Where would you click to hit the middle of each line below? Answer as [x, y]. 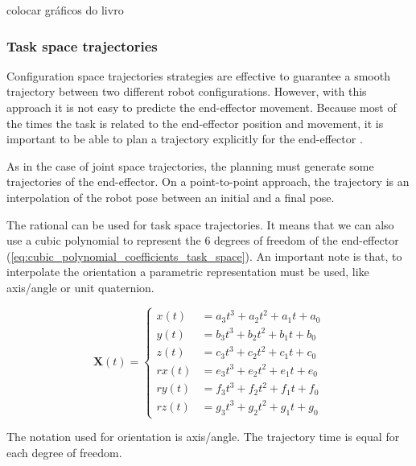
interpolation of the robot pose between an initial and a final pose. [171, 197]
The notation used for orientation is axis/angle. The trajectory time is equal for [203, 437]
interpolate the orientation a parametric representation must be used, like [188, 272]
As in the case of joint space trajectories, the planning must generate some [190, 165]
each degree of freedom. [64, 452]
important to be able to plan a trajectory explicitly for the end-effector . [185, 139]
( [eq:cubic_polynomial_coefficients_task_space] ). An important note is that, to [204, 256]
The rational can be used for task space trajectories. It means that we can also [200, 224]
